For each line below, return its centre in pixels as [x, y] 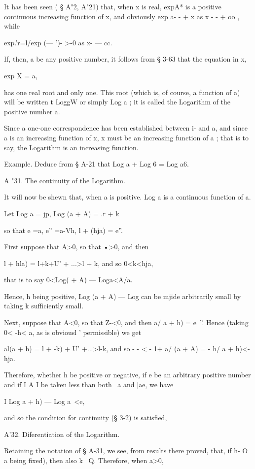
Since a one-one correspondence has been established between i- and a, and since [126, 128]
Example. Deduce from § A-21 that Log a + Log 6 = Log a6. [96, 164]
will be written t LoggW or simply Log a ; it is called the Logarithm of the [117, 102]
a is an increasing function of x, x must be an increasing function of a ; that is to [126, 137]
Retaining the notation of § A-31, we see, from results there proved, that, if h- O [126, 451]
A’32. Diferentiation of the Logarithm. [62, 434]
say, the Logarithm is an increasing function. [71, 147]
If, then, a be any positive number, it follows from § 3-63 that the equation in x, [125, 59]
